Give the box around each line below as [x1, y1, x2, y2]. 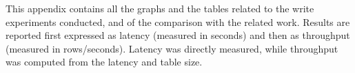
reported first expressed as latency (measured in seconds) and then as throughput [6, 28, 350, 42]
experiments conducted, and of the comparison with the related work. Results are [6, 14, 350, 29]
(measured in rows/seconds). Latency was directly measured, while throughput [6, 41, 338, 55]
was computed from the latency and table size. [6, 55, 203, 69]
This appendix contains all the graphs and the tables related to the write [6, 1, 314, 15]
